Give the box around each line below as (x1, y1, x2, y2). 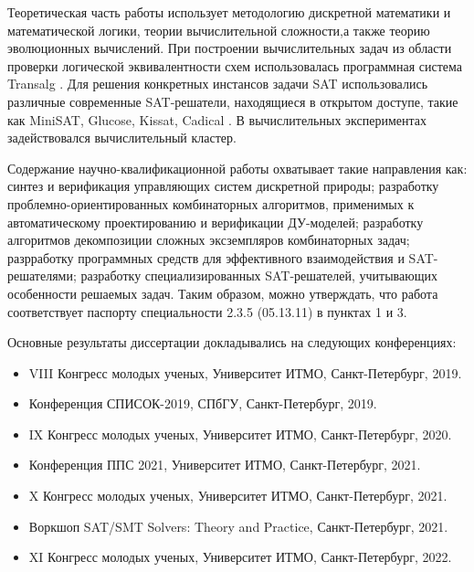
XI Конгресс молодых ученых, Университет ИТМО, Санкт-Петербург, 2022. (28, 547, 452, 567)
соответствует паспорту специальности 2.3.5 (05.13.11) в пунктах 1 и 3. (7, 302, 407, 321)
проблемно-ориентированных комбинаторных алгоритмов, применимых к (7, 194, 415, 213)
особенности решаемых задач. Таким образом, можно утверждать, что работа (7, 283, 438, 302)
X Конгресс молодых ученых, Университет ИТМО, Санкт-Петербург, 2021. (28, 486, 448, 505)
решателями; (7, 266, 77, 285)
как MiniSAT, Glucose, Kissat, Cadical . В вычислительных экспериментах (7, 110, 427, 129)
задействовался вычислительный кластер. (7, 128, 237, 147)
